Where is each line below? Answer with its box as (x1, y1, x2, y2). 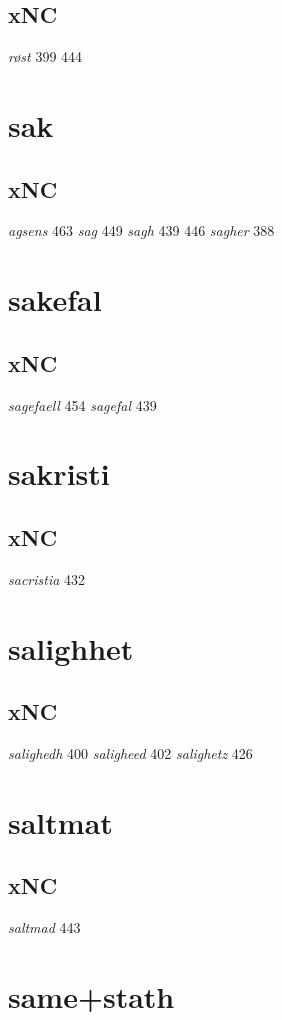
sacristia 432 (8, 568, 86, 589)
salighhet (8, 627, 134, 668)
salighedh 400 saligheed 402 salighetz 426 (8, 742, 253, 763)
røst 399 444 (8, 46, 83, 67)
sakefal (8, 279, 102, 320)
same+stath (8, 975, 175, 1016)
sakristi (8, 453, 110, 494)
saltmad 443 (8, 917, 81, 938)
